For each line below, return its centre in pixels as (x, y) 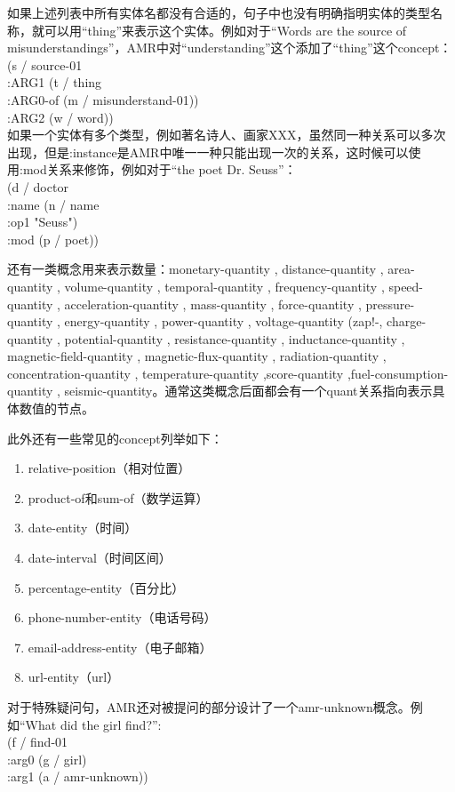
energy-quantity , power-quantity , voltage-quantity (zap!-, (224, 321)
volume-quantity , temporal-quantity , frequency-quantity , (224, 286)
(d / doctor (38, 186)
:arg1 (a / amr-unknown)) (78, 776)
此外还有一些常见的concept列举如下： (115, 438)
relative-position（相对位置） (109, 468)
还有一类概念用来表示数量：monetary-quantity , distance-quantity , (196, 269)
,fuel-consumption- (398, 373)
